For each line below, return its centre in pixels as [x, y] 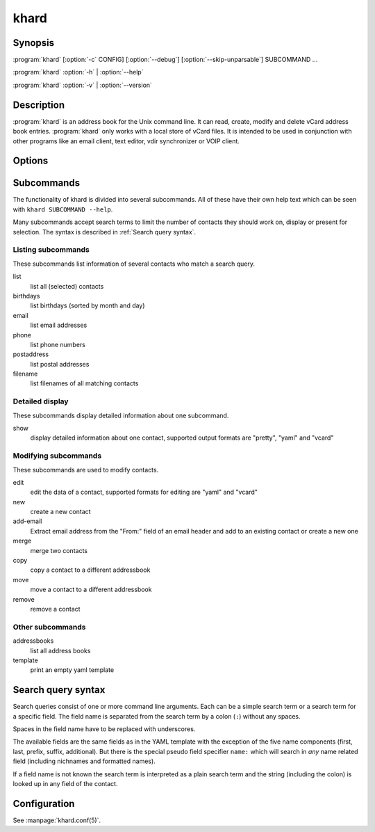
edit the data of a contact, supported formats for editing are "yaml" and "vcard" [144, 492]
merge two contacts [59, 550]
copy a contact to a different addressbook [90, 570]
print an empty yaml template [72, 670]
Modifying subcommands [57, 456]
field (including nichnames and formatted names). [84, 761]
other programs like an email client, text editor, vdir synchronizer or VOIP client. [126, 141]
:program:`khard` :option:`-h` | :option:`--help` [78, 72]
